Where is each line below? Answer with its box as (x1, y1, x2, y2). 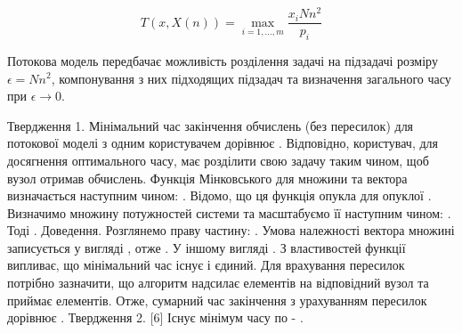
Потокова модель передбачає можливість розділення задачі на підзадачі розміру (7, 51, 438, 69)
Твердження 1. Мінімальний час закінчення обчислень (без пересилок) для (7, 116, 414, 134)
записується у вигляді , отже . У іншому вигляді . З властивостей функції (7, 238, 406, 256)
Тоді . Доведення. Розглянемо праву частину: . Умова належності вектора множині (7, 221, 455, 240)
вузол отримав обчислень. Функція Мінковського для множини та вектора (7, 168, 408, 187)
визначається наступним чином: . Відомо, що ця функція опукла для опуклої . (7, 186, 432, 205)
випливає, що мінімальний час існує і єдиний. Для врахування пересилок (7, 256, 405, 274)
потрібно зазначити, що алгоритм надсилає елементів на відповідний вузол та (7, 273, 429, 292)
